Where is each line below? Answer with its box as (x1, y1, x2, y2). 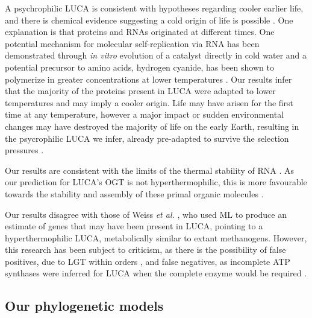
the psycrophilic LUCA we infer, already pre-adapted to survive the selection (5, 132, 289, 144)
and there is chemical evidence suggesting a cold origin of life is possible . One (5, 13, 293, 26)
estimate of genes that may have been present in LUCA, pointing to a (5, 220, 263, 232)
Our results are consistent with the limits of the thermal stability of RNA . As (5, 164, 294, 176)
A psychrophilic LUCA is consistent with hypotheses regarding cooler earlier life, (5, 2, 304, 14)
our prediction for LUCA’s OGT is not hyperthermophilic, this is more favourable (5, 176, 307, 188)
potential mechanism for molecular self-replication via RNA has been (5, 37, 260, 49)
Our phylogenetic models (5, 296, 164, 315)
